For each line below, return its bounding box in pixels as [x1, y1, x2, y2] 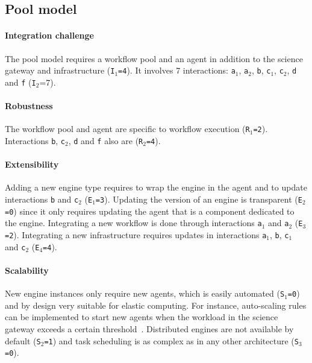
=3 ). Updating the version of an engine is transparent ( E [95, 192, 302, 205]
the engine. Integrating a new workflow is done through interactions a [5, 216, 262, 229]
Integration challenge [5, 29, 94, 42]
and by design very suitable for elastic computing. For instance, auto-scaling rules [5, 298, 307, 311]
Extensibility [5, 158, 59, 171]
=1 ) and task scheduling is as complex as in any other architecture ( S [44, 334, 299, 347]
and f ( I [5, 75, 36, 88]
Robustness [5, 99, 53, 112]
